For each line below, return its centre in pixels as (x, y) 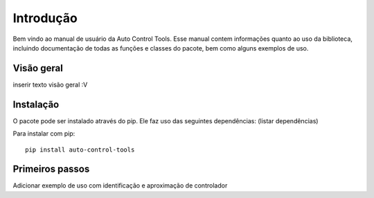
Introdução (45, 18)
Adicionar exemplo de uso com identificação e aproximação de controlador (120, 186)
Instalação (36, 104)
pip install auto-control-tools (80, 150)
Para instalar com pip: (44, 134)
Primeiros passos (51, 169)
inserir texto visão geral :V (50, 84)
